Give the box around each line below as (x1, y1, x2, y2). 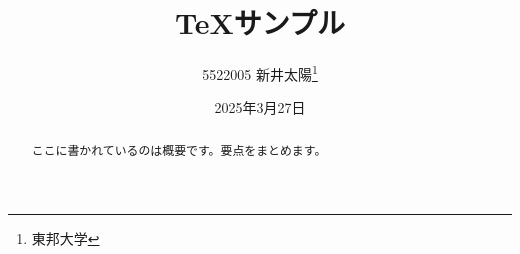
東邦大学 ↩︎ (31, 228, 100, 249)
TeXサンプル (175, 2, 345, 43)
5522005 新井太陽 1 (202, 61, 318, 84)
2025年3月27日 (214, 97, 306, 118)
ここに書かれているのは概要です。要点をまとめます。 (31, 141, 327, 158)
